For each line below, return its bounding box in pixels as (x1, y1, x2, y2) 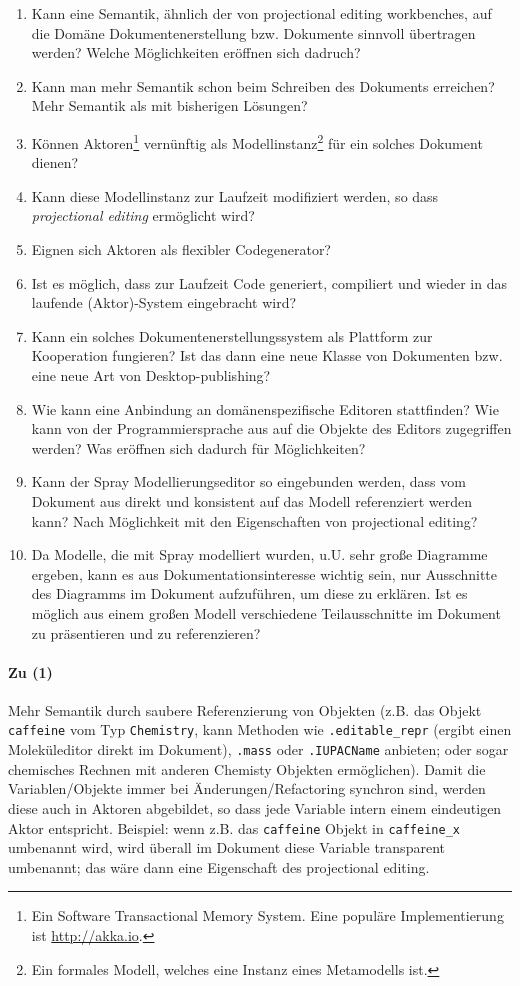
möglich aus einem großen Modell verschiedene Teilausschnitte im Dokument (31, 602, 501, 623)
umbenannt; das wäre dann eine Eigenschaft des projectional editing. (8, 856, 430, 877)
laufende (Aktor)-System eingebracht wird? (31, 292, 297, 313)
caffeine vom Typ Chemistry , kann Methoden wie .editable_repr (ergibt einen (8, 719, 512, 740)
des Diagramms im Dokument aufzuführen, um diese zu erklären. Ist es (31, 583, 468, 604)
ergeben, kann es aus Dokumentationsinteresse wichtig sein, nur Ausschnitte (31, 563, 498, 584)
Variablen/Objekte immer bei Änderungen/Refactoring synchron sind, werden (8, 778, 486, 799)
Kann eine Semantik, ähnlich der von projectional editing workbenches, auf (31, 3, 492, 23)
